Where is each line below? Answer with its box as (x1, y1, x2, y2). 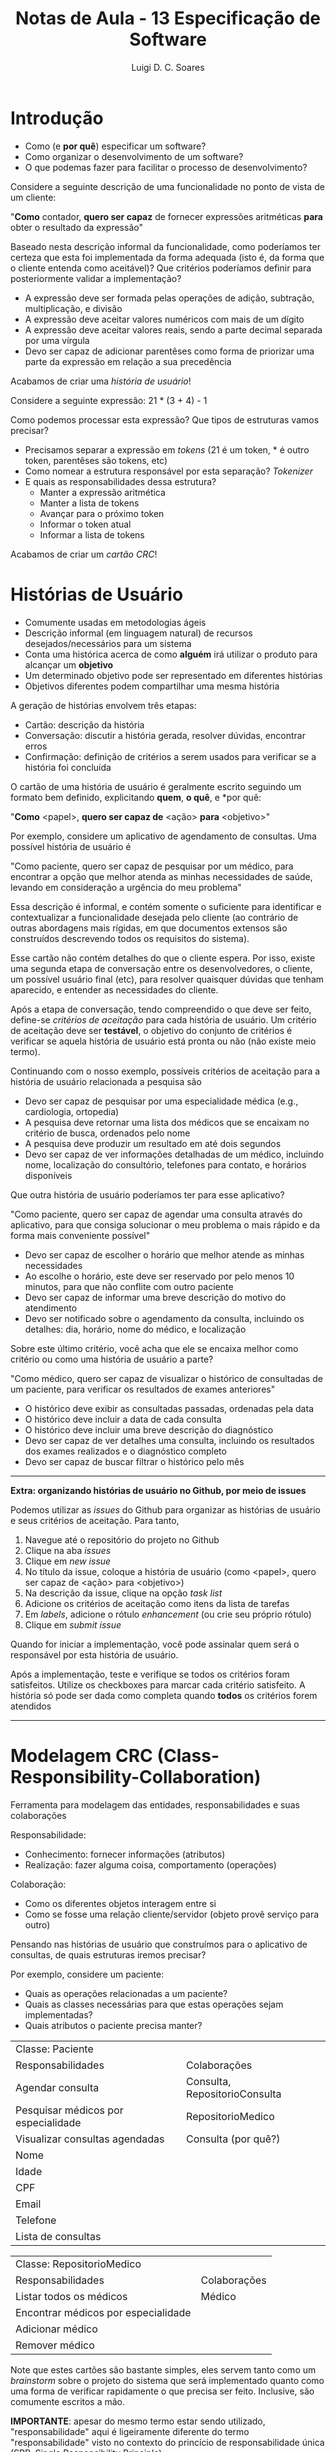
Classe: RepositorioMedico (15, 2257, 142, 2271)
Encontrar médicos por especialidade (15, 2305, 192, 2319)
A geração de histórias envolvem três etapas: (10, 699, 197, 711)
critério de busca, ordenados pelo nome (24, 1127, 191, 1139)
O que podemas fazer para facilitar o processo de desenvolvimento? (24, 161, 308, 173)
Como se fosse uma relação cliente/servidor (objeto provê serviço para (24, 1908, 320, 1920)
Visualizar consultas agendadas (15, 2132, 165, 2146)
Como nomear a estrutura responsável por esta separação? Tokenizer (24, 465, 313, 477)
